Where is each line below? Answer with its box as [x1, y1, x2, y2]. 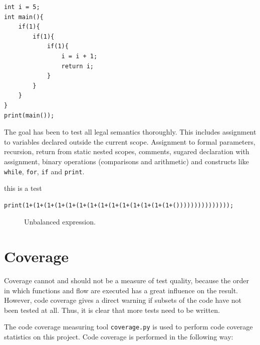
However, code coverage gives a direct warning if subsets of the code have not [4, 295, 242, 305]
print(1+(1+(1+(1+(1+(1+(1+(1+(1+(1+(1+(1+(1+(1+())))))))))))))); [4, 201, 234, 209]
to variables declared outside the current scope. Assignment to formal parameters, [4, 136, 255, 147]
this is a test [4, 183, 42, 193]
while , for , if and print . [4, 166, 85, 176]
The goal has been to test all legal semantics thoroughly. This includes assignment [4, 127, 256, 137]
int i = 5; [4, 4, 40, 11]
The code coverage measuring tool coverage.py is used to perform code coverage [4, 321, 253, 332]
